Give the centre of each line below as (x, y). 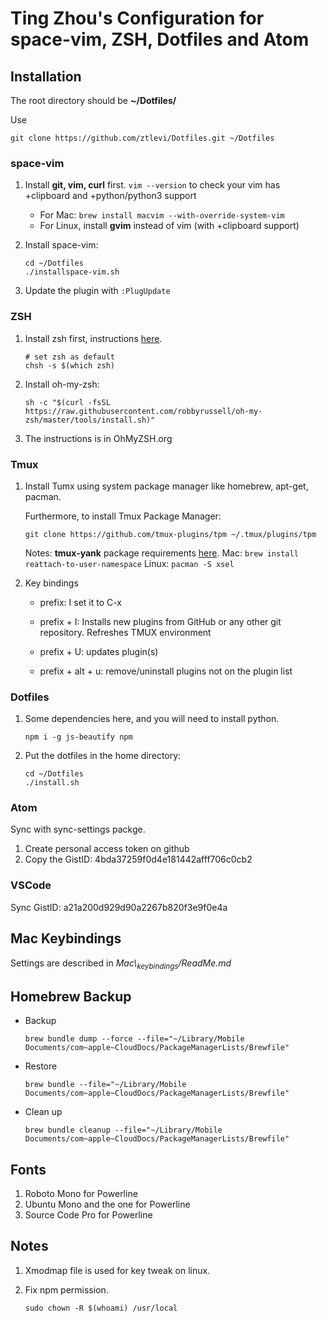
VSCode (31, 885)
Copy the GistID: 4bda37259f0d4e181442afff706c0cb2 (138, 859)
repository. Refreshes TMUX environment (125, 632)
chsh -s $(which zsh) (69, 365)
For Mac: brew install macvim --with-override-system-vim (162, 215)
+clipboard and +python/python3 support (110, 196)
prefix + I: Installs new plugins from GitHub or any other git (160, 621)
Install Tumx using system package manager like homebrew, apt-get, (166, 486)
